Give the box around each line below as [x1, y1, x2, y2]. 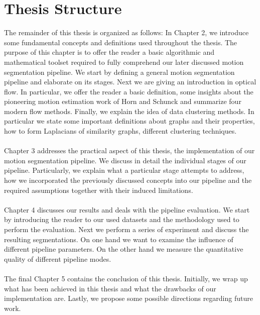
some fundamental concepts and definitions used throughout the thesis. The [4, 37, 237, 47]
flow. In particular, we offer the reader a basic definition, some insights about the [4, 86, 253, 96]
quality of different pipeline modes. [4, 253, 111, 264]
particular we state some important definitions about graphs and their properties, [4, 116, 255, 126]
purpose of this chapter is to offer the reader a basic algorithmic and [4, 47, 214, 57]
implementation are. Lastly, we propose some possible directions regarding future [4, 293, 253, 303]
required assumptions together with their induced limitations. [4, 184, 193, 195]
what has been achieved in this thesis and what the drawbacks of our [4, 283, 216, 293]
